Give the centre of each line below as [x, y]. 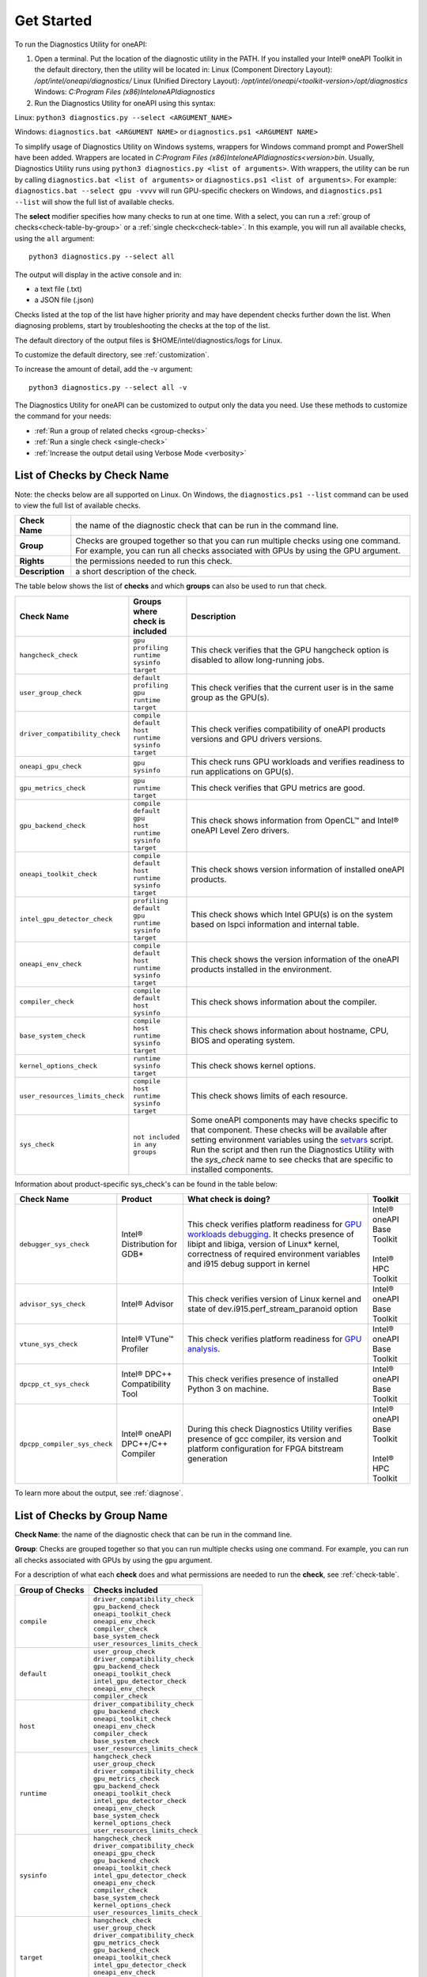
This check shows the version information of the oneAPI [295, 959]
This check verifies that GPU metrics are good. [278, 788]
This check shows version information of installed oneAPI [298, 869]
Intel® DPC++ [147, 1374]
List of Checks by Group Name [91, 1516]
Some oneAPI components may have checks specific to [295, 1120]
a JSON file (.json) [64, 300]
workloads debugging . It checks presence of [271, 1234]
